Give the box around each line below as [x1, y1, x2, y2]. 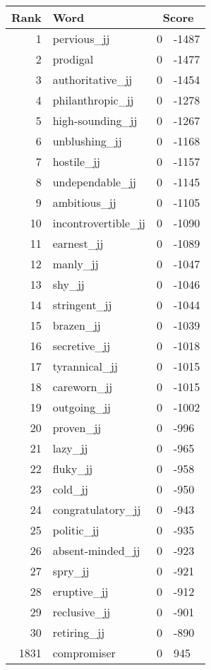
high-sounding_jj [52, 112, 138, 128]
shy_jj [52, 276, 85, 292]
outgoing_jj [52, 399, 111, 415]
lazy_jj [52, 440, 88, 456]
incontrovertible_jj [52, 215, 145, 231]
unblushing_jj [52, 133, 122, 149]
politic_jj [52, 522, 100, 538]
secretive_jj [52, 337, 111, 354]
